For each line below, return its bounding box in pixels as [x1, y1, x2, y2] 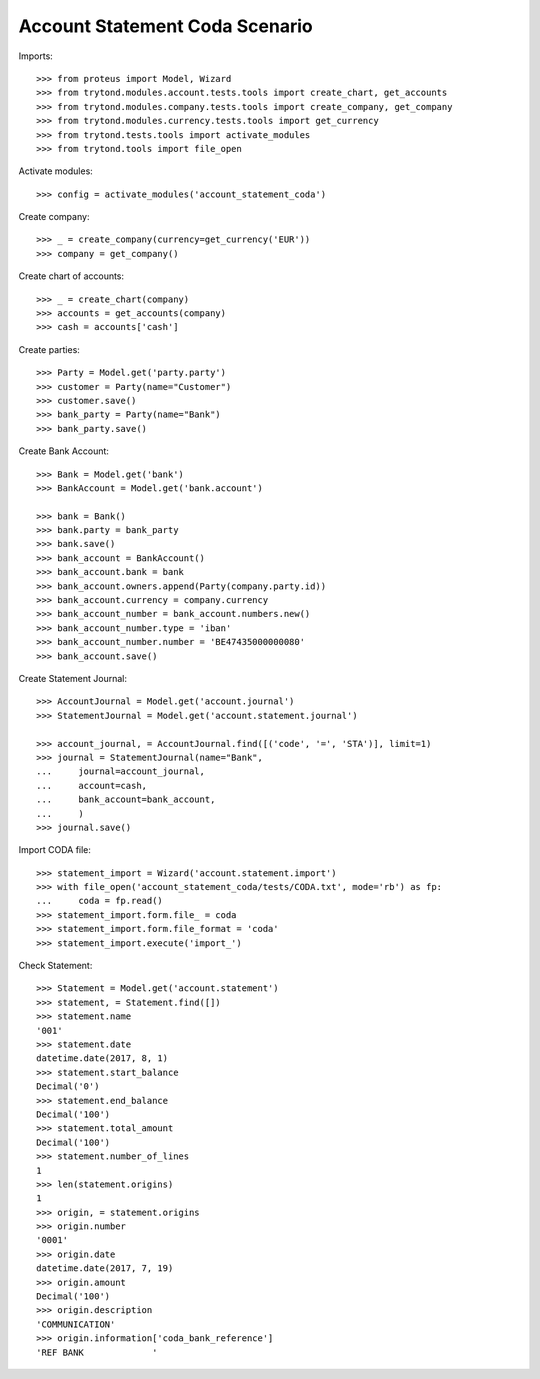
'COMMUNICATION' [36, 1318, 116, 1330]
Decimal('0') [36, 1081, 100, 1092]
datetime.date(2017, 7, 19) [36, 1263, 174, 1274]
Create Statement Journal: [18, 673, 127, 684]
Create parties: [18, 343, 80, 355]
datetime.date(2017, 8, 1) [36, 1053, 169, 1064]
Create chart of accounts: [18, 270, 125, 282]
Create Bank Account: [18, 445, 110, 457]
